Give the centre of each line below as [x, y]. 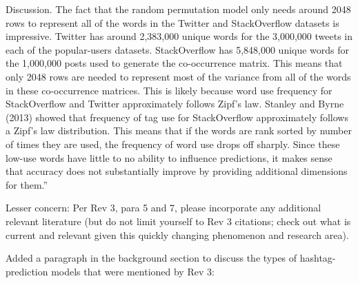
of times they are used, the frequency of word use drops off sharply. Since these [173, 144]
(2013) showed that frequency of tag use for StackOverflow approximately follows [177, 117]
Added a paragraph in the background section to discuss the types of [151, 258]
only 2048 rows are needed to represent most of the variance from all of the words [178, 76]
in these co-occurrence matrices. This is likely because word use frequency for [169, 90]
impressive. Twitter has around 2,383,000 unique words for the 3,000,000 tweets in [179, 36]
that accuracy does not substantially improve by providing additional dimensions [177, 171]
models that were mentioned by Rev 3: [133, 271]
